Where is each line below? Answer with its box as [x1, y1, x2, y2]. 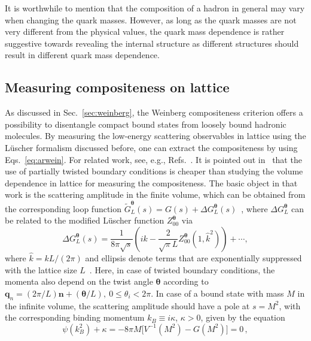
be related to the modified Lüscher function [5, 214, 164, 227]
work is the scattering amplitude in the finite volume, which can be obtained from [5, 188, 306, 201]
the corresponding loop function [5, 202, 122, 215]
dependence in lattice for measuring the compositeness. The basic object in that [5, 176, 298, 189]
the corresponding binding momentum [5, 311, 145, 324]
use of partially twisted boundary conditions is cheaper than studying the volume [5, 165, 303, 177]
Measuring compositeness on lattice [5, 78, 230, 96]
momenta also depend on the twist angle [5, 275, 153, 288]
